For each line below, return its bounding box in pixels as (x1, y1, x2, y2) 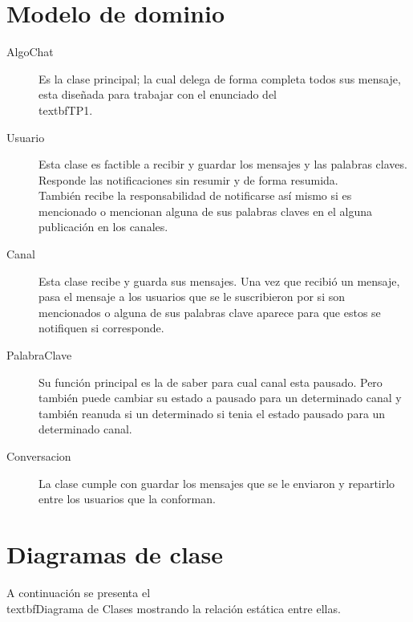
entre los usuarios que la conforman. (38, 490, 216, 507)
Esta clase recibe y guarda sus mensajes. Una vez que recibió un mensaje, (38, 272, 400, 289)
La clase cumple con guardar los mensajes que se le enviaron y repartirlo (38, 474, 395, 491)
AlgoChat (6, 43, 54, 60)
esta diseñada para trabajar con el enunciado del (38, 86, 277, 103)
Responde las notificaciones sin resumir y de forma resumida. (38, 171, 338, 188)
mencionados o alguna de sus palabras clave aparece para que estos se (38, 303, 381, 320)
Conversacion (6, 448, 71, 464)
